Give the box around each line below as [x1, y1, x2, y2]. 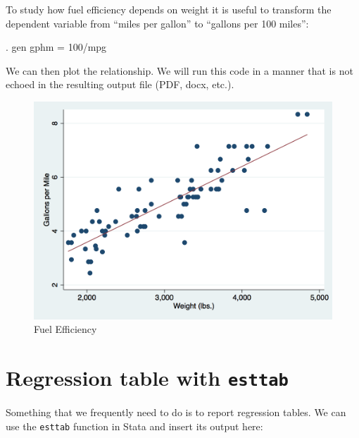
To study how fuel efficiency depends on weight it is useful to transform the [6, 2, 332, 16]
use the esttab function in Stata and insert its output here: [6, 418, 263, 433]
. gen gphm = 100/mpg [6, 39, 107, 54]
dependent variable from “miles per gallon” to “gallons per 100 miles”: [6, 16, 309, 30]
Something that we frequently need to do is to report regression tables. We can [6, 405, 346, 420]
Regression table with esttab [6, 363, 289, 392]
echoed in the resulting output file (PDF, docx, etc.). [6, 77, 234, 92]
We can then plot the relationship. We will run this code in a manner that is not [6, 63, 353, 78]
